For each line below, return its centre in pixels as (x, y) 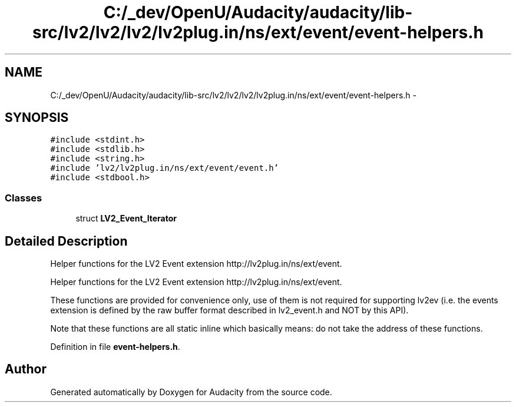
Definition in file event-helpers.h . (115, 347)
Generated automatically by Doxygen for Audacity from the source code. (191, 392)
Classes (24, 198)
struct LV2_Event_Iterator (126, 219)
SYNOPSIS (37, 118)
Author (26, 369)
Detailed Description (66, 241)
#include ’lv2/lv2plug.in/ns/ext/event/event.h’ (165, 168)
